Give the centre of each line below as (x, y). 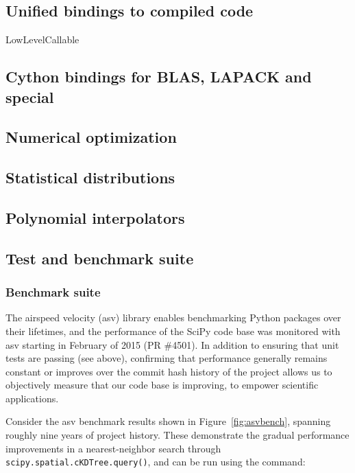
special (30, 96)
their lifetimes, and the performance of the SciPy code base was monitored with (173, 331)
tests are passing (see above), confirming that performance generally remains (167, 358)
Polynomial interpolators (95, 217)
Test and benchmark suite (100, 258)
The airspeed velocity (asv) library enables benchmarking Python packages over (173, 318)
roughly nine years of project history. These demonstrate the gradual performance (177, 435)
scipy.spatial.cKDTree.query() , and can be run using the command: (156, 462)
